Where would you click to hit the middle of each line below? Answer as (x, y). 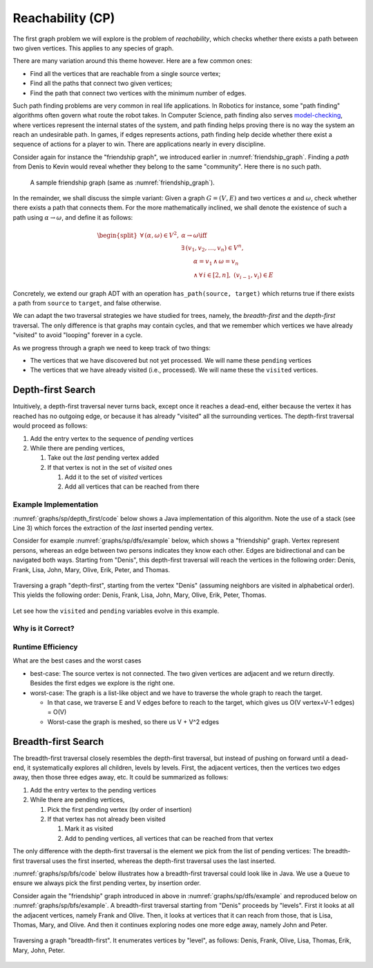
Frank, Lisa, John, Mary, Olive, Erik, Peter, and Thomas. (92, 569)
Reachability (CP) (64, 18)
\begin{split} (117, 235)
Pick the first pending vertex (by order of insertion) (120, 809)
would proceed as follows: (50, 426)
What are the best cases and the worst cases (77, 661)
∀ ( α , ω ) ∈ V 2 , (160, 235)
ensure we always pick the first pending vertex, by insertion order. (107, 883)
